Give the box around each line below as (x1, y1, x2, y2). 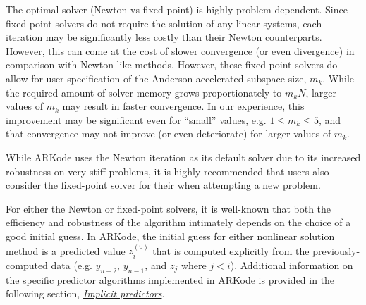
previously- (312, 243, 360, 258)
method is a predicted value (6, 243, 126, 258)
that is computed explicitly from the (152, 243, 310, 258)
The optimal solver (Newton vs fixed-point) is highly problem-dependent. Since (6, 2, 348, 16)
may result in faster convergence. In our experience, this (62, 99, 305, 113)
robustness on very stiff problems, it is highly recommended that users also (6, 163, 329, 178)
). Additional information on (230, 257, 353, 272)
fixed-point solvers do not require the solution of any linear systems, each (6, 15, 322, 30)
